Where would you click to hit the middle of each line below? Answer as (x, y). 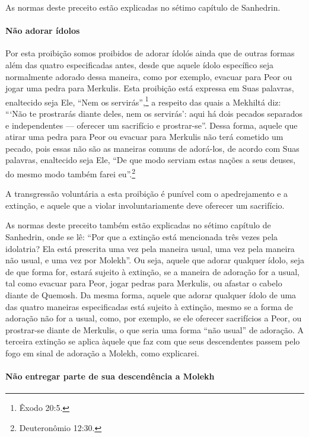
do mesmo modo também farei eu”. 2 (71, 173)
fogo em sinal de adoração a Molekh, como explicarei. (102, 353)
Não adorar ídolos (43, 31)
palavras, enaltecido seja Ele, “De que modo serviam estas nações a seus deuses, (151, 160)
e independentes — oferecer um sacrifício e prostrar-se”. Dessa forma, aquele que (152, 125)
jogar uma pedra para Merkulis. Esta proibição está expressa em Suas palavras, (150, 88)
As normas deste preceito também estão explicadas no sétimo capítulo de (138, 225)
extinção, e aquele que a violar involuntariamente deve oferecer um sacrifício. (145, 205)
